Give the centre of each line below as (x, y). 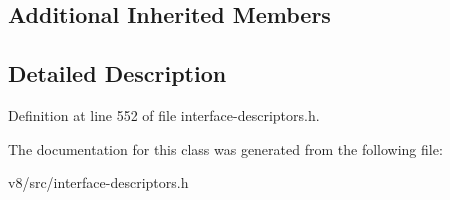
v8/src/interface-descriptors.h (98, 182)
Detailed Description (117, 73)
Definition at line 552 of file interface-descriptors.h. (164, 114)
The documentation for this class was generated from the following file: (225, 148)
